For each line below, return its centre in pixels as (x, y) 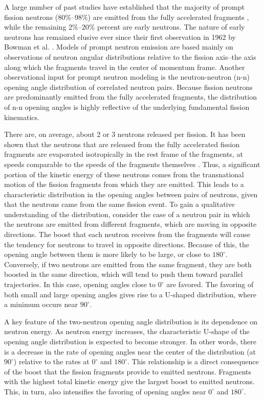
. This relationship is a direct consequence (193, 361)
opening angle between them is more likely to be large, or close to (107, 254)
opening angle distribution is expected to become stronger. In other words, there (130, 341)
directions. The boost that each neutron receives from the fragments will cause (127, 234)
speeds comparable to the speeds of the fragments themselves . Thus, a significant (132, 164)
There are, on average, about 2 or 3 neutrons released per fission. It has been (125, 134)
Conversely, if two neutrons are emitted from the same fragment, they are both (128, 264)
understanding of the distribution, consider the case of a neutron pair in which (127, 214)
